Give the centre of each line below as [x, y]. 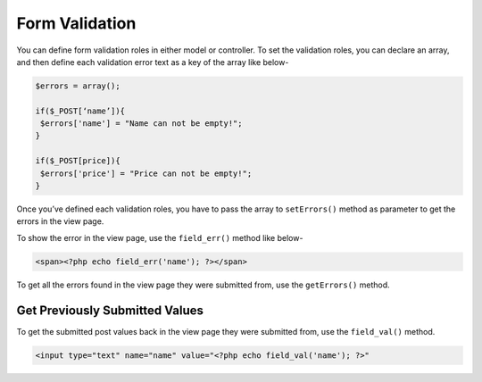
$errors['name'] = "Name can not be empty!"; [141, 124]
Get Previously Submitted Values [110, 310]
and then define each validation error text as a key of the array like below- [153, 62]
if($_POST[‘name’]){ [80, 111]
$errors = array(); [78, 86]
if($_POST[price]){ [78, 161]
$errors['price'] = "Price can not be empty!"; [146, 173]
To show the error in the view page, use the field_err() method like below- [160, 237]
